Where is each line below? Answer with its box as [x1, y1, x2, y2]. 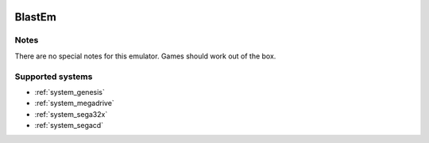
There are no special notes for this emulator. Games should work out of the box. [14, 51, 276, 61]
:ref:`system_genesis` [34, 87, 105, 96]
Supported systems [14, 71, 93, 82]
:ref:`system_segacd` [34, 121, 103, 130]
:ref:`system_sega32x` [34, 109, 108, 119]
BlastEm [14, 10, 57, 24]
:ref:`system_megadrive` [34, 99, 114, 108]
